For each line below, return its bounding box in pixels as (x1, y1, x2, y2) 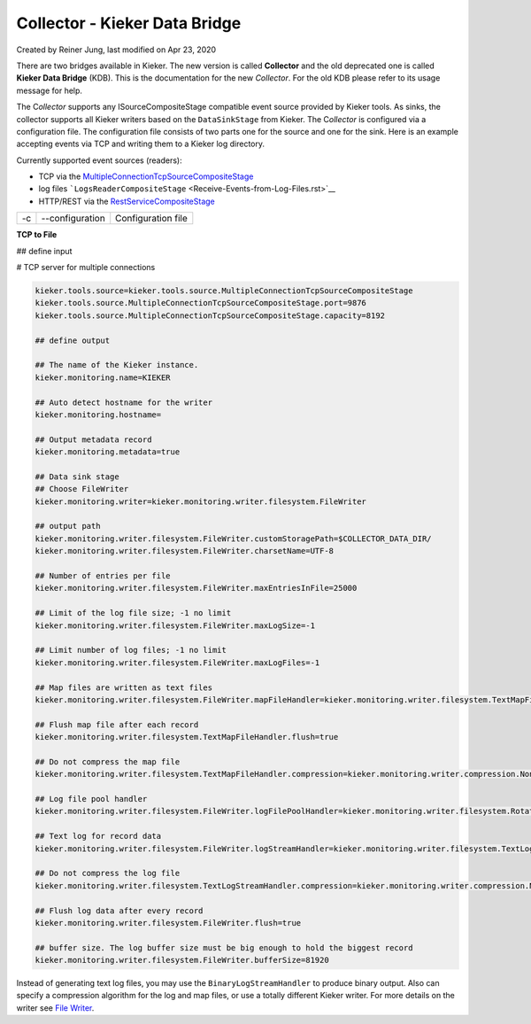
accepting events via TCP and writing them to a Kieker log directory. (16, 138, 265, 150)
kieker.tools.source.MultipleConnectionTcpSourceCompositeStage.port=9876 (35, 298, 367, 308)
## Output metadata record (35, 434, 152, 445)
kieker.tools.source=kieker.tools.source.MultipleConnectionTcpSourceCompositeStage (35, 286, 413, 296)
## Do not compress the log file (35, 868, 181, 879)
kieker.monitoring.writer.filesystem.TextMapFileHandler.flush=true (35, 732, 339, 742)
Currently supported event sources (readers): (16, 155, 182, 166)
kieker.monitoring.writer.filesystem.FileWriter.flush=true (35, 918, 302, 927)
